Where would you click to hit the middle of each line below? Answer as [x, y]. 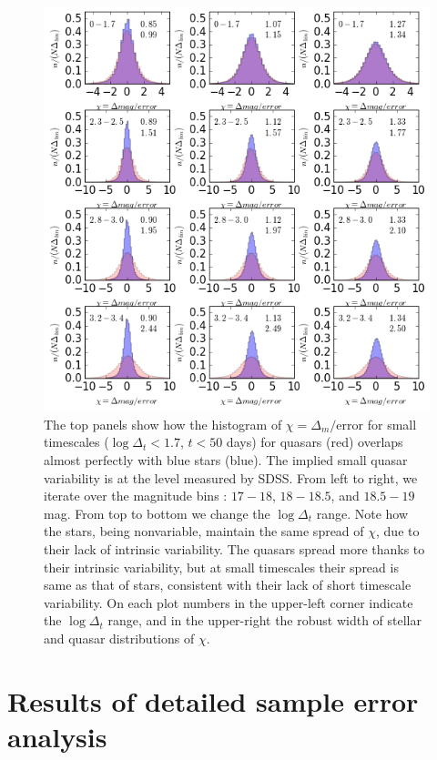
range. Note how [362, 513]
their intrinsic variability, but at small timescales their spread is [221, 567]
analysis [57, 736]
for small [392, 424]
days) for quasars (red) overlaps [315, 442]
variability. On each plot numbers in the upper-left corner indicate [229, 602]
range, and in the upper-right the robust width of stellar [264, 620]
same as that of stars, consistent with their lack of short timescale [228, 585]
